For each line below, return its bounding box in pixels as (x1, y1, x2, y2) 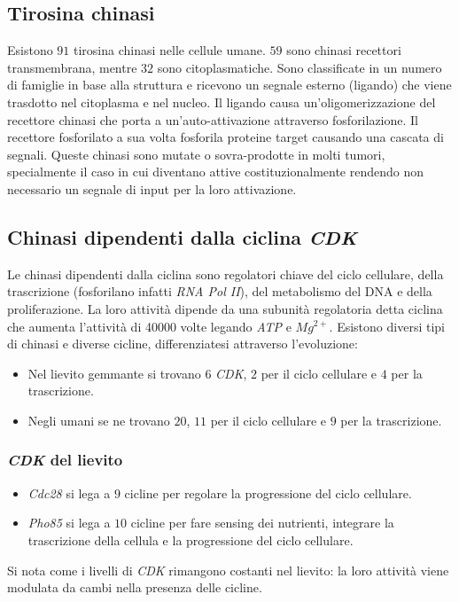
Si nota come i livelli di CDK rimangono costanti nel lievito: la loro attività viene (7, 560, 449, 579)
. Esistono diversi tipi (329, 317, 445, 335)
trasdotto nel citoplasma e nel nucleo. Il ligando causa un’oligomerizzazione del (7, 92, 436, 111)
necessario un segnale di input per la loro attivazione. (7, 179, 297, 198)
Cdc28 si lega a (27, 483, 111, 502)
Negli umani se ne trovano (27, 410, 170, 429)
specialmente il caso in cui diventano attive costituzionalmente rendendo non (7, 162, 424, 181)
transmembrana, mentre (7, 58, 137, 76)
